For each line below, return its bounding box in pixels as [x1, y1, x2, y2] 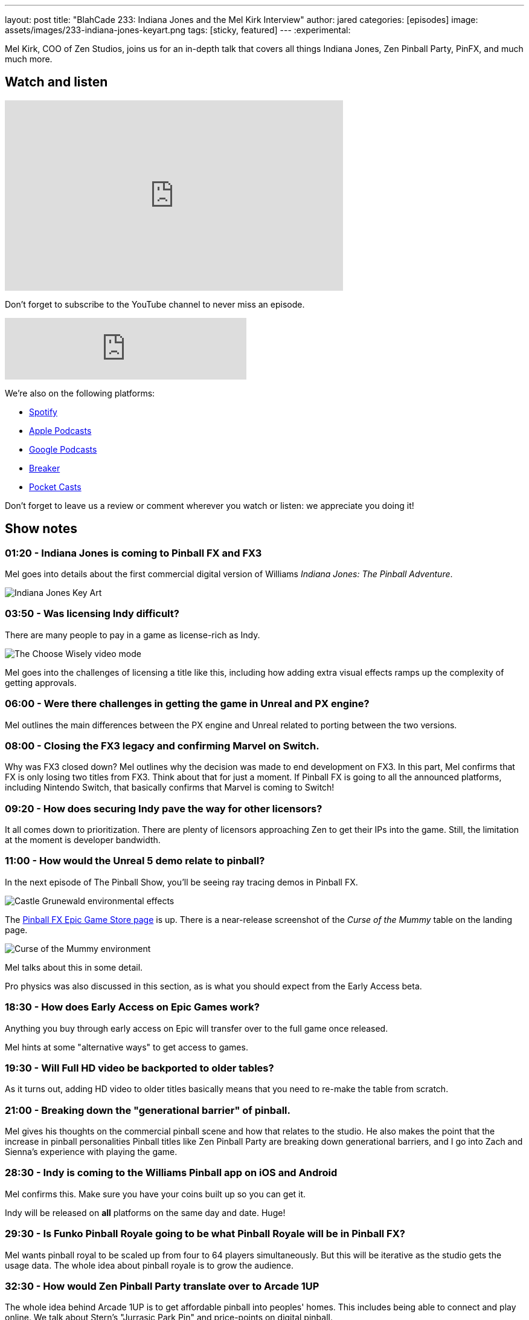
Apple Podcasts [29, 425, 92, 436]
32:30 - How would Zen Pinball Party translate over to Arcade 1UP [5, 1280, 319, 1292]
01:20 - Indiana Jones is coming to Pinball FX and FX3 [5, 546, 262, 559]
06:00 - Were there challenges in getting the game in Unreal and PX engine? [5, 697, 370, 710]
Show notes [5, 521, 77, 537]
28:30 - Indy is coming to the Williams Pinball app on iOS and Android [5, 1166, 338, 1179]
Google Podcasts [29, 444, 97, 455]
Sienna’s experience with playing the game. [5, 1147, 178, 1157]
